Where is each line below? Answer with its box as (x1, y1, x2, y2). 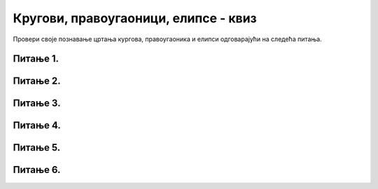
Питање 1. (13, 53, 59, 65)
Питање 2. (13, 75, 61, 87)
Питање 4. (13, 119, 61, 132)
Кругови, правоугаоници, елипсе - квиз (13, 10, 257, 26)
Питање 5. (13, 142, 61, 153)
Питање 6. (13, 164, 61, 176)
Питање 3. (13, 98, 61, 109)
